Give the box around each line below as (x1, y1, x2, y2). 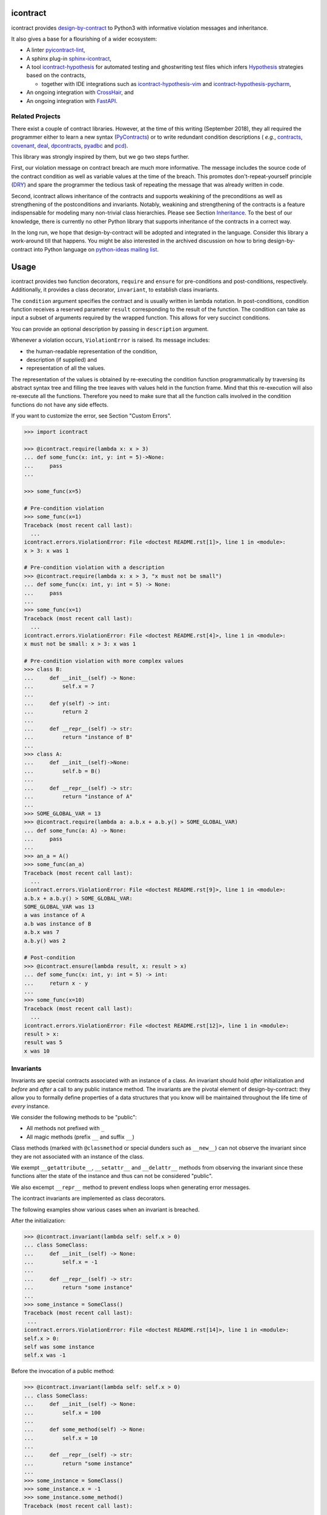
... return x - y (24, 979, 88, 987)
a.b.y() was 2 (24, 937, 66, 944)
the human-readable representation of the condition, (26, 347, 157, 355)
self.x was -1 (24, 1352, 66, 1359)
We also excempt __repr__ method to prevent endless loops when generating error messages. (11, 1184, 251, 1191)
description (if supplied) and (26, 356, 97, 363)
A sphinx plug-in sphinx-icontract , (26, 55, 112, 62)
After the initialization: (11, 1217, 66, 1224)
